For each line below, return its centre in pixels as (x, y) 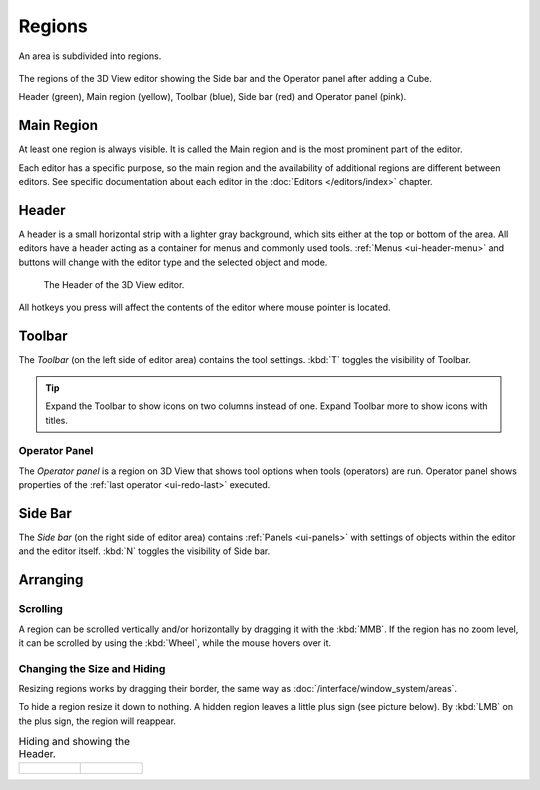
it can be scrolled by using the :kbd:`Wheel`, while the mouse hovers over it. (175, 642)
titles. (57, 420)
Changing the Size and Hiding (92, 668)
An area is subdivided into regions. (90, 56)
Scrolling (41, 609)
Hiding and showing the (74, 742)
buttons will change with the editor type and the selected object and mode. (173, 262)
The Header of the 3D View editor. (114, 285)
